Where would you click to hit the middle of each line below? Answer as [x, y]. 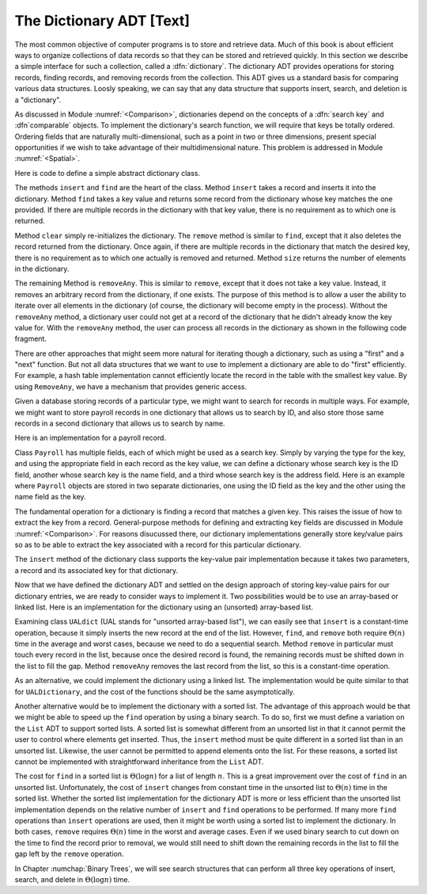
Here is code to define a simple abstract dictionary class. [108, 173]
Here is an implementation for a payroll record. [90, 438]
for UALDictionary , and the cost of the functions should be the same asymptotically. [155, 692]
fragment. [31, 339]
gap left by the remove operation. [69, 854]
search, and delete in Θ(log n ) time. [72, 879]
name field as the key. [50, 497]
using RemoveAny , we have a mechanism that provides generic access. [131, 386]
